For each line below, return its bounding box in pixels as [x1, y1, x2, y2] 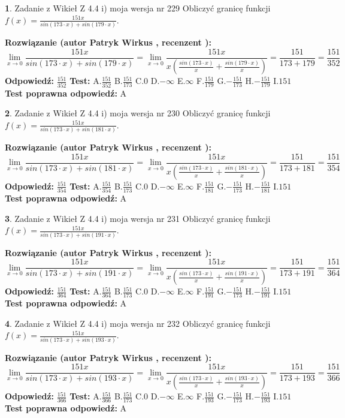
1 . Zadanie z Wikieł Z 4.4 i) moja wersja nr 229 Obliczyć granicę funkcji [5, 2, 271, 14]
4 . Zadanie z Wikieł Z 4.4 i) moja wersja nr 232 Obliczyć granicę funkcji [5, 317, 271, 329]
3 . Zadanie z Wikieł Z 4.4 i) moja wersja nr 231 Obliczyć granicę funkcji [5, 212, 271, 224]
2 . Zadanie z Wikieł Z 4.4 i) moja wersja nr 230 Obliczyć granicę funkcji [5, 107, 271, 119]
